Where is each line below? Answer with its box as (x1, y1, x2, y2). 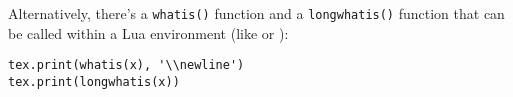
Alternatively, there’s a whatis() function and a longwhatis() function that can (8, 3, 505, 23)
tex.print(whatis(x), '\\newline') (8, 58, 245, 73)
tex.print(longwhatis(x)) (8, 74, 180, 89)
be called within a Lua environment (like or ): (8, 22, 289, 43)
